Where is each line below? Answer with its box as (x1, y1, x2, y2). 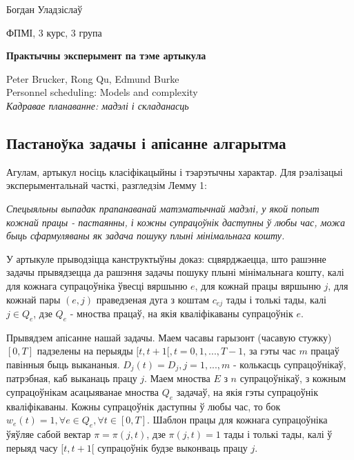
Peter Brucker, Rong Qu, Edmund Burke (6, 71, 179, 86)
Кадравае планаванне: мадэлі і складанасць (6, 98, 189, 112)
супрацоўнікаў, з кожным (239, 371, 346, 386)
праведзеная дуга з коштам (96, 292, 210, 306)
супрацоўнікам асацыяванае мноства (6, 385, 159, 399)
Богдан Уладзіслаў (6, 2, 83, 16)
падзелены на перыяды (37, 343, 133, 358)
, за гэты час (243, 343, 296, 358)
